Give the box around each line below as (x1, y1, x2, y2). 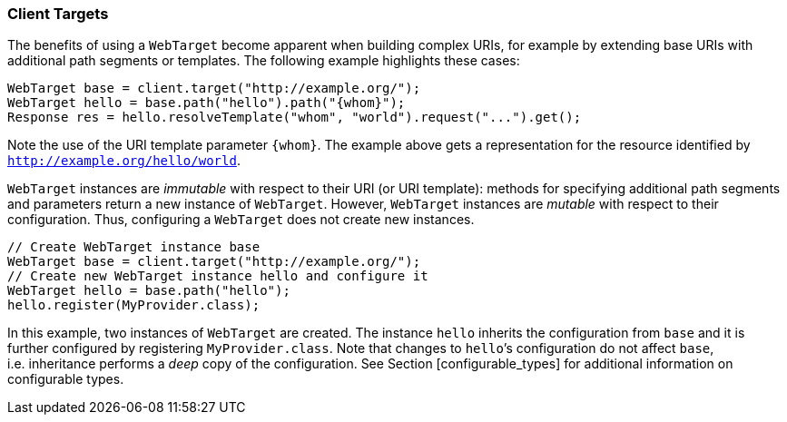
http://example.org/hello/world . (7, 152, 241, 169)
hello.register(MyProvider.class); (7, 298, 261, 313)
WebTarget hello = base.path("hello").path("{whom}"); (7, 95, 406, 111)
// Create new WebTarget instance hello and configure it (7, 269, 428, 284)
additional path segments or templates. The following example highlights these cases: (7, 53, 520, 69)
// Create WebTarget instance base (7, 240, 261, 255)
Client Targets (7, 5, 109, 23)
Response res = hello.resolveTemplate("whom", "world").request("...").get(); (7, 110, 582, 125)
